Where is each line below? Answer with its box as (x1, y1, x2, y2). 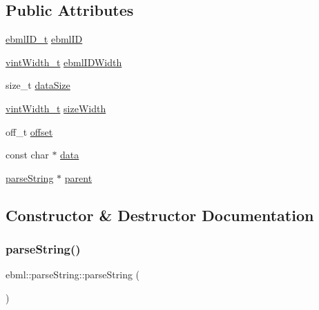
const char (6, 147, 49, 162)
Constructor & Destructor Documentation (6, 204, 314, 225)
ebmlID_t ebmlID (6, 32, 83, 46)
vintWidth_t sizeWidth (6, 101, 106, 115)
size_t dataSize (6, 78, 70, 92)
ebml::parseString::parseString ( (6, 267, 140, 282)
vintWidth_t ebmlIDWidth (6, 54, 122, 69)
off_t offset (6, 124, 53, 138)
